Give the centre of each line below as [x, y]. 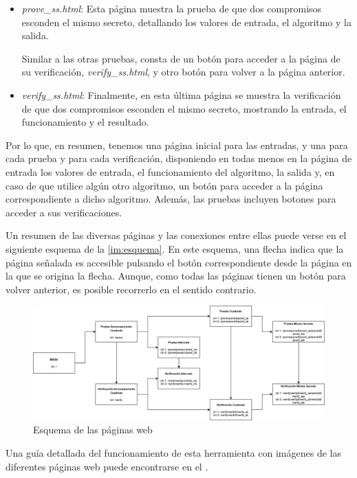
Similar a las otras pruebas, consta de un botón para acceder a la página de [181, 58]
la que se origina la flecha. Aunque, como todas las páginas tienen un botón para [176, 276]
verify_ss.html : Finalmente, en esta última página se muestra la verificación [181, 94]
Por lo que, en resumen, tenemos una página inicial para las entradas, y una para [177, 145]
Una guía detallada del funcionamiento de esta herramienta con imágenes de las [173, 452]
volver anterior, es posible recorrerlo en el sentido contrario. [131, 289]
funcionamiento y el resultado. [85, 122]
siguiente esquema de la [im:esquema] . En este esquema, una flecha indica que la [175, 248]
